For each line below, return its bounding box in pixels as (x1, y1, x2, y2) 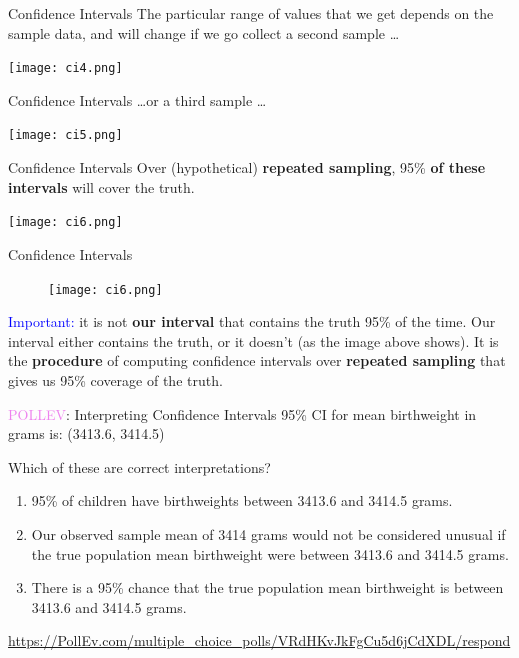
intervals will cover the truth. (8, 176, 195, 197)
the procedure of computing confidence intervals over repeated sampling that (8, 350, 506, 371)
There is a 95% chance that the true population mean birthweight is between (31, 577, 504, 598)
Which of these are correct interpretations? (8, 456, 271, 477)
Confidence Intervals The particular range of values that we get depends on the (8, 3, 494, 23)
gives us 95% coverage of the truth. (8, 369, 223, 390)
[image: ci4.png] (8, 61, 123, 76)
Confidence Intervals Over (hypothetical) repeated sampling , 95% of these (8, 157, 486, 178)
